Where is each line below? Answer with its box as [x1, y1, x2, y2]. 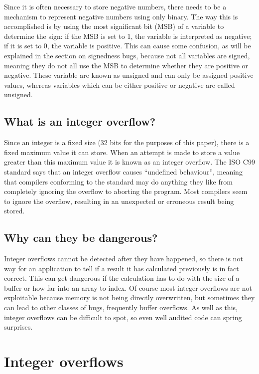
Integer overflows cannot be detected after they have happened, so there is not [4, 253, 243, 264]
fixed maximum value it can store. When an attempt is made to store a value [4, 147, 240, 157]
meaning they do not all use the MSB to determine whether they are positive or [4, 60, 249, 70]
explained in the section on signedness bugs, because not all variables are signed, [4, 50, 250, 60]
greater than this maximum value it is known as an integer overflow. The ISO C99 [4, 157, 255, 167]
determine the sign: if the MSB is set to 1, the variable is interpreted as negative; [4, 30, 252, 41]
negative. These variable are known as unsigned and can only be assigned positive [4, 70, 254, 80]
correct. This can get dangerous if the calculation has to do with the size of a [4, 273, 240, 283]
